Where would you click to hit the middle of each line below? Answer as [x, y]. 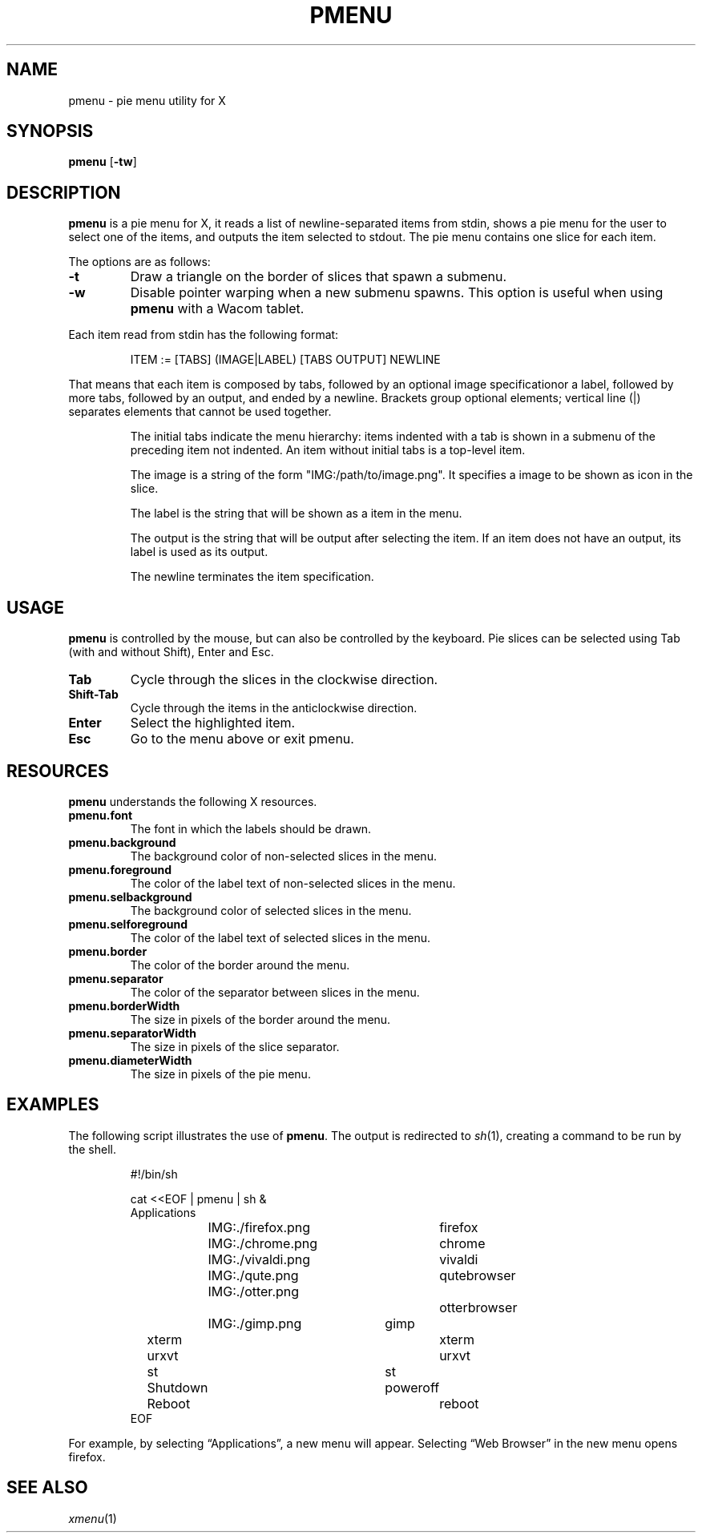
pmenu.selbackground [130, 896]
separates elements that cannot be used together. [200, 412]
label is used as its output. [199, 552]
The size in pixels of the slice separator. [235, 1046]
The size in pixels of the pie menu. [220, 1074]
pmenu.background [122, 842]
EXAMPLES [53, 1105]
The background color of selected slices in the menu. [271, 910]
